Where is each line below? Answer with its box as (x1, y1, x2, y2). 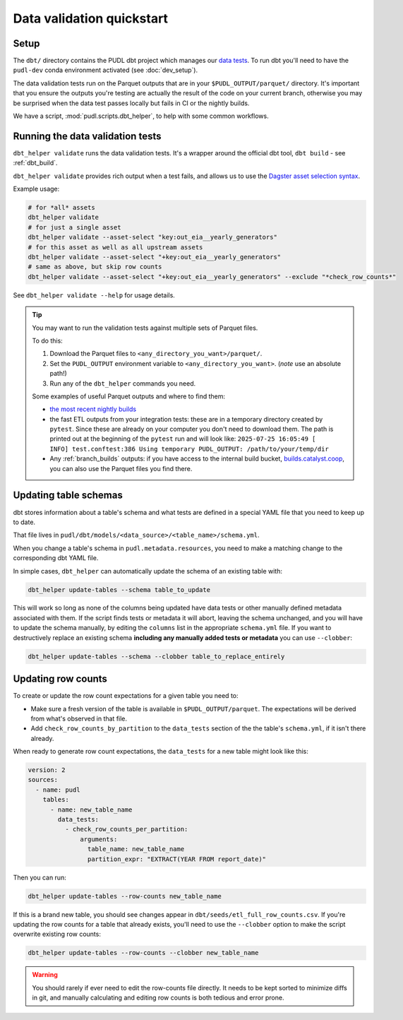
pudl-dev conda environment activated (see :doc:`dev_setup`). (13, 66, 198, 74)
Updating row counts (13, 673, 107, 685)
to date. (13, 518, 35, 526)
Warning (32, 971, 58, 979)
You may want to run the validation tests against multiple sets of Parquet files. (32, 324, 258, 332)
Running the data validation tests (13, 130, 162, 142)
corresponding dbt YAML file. (13, 554, 99, 562)
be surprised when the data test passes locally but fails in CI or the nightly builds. (13, 99, 250, 107)
